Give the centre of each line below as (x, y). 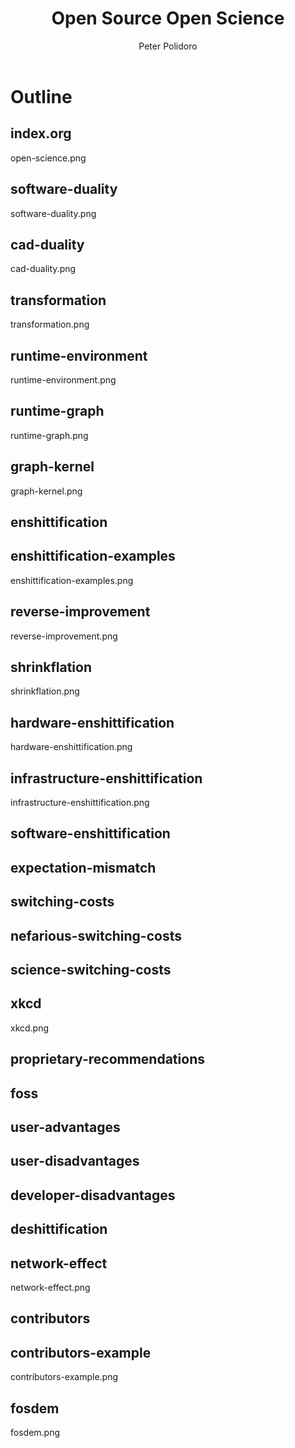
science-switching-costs (91, 970)
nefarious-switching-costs (96, 935)
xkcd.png (30, 1028)
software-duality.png (53, 213)
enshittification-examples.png (72, 580)
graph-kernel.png (46, 491)
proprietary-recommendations (107, 1059)
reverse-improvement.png (64, 636)
